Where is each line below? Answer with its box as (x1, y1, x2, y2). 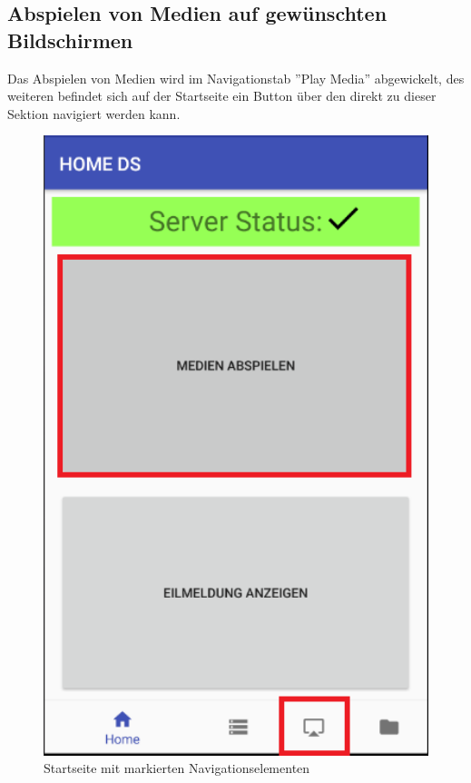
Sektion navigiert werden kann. (7, 104, 181, 123)
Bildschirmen (7, 25, 133, 54)
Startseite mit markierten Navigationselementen (44, 758, 310, 778)
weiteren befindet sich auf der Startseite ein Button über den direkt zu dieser (7, 86, 437, 105)
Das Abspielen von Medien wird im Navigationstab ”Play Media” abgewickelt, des (7, 68, 465, 87)
